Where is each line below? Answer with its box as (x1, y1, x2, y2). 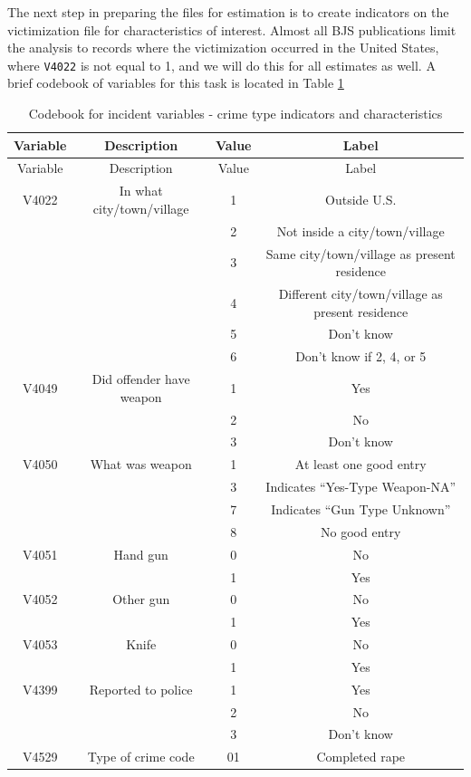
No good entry (321, 522, 401, 541)
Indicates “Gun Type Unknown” (271, 499, 451, 518)
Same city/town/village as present (265, 244, 456, 263)
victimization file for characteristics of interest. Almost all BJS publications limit (7, 20, 457, 39)
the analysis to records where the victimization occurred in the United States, (7, 38, 439, 57)
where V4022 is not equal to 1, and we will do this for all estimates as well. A (7, 55, 436, 74)
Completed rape (316, 747, 406, 766)
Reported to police (89, 679, 193, 698)
